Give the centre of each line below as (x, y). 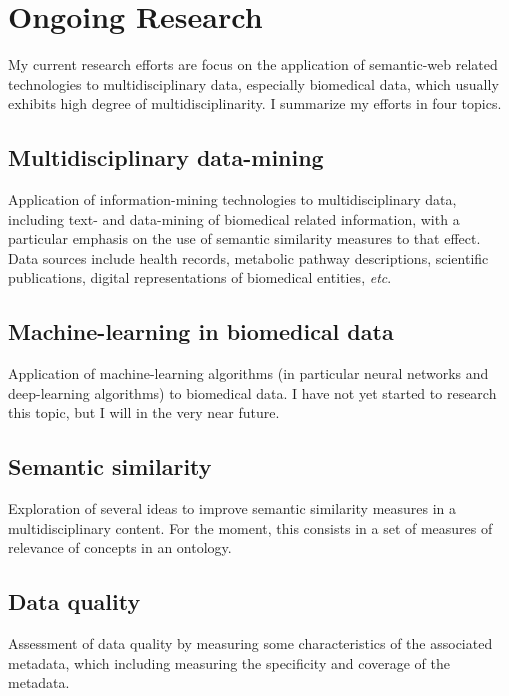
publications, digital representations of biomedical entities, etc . (200, 277)
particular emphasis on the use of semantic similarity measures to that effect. (244, 238)
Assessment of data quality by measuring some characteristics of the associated (250, 643)
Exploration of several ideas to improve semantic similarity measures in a (232, 508)
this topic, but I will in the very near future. (144, 412)
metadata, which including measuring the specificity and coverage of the (229, 662)
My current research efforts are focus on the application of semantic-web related (253, 64)
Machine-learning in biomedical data (201, 331)
